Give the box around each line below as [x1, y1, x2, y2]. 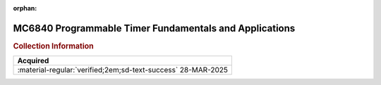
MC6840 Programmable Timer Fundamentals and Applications [13, 22, 296, 34]
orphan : [13, 4, 37, 12]
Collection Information [13, 41, 95, 51]
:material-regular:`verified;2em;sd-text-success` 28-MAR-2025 [17, 65, 229, 75]
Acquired [17, 56, 49, 66]
